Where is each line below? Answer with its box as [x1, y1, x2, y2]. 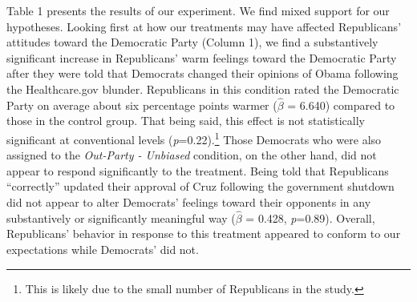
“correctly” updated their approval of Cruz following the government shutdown [6, 178, 395, 195]
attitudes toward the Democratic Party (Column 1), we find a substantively [6, 34, 379, 50]
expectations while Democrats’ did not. [6, 241, 199, 257]
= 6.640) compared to [287, 96, 395, 113]
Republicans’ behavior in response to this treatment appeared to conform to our [6, 225, 401, 242]
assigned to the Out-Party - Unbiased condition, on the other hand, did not [6, 147, 377, 163]
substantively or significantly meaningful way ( [6, 209, 236, 226]
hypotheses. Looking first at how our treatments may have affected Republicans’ [6, 18, 402, 34]
